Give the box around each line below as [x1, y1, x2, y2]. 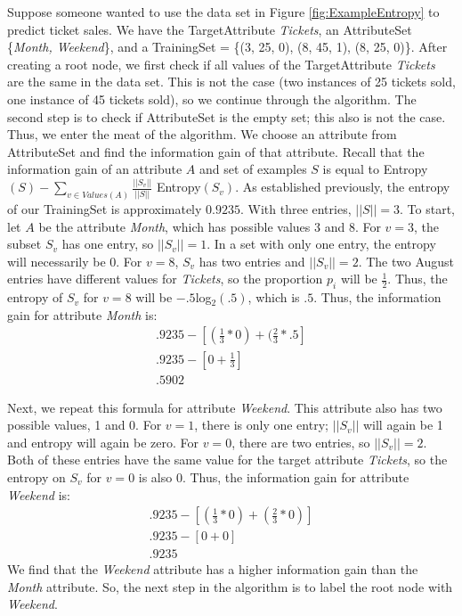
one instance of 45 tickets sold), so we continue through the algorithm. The [7, 89, 417, 108]
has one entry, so [61, 234, 154, 253]
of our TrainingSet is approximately [7, 200, 202, 218]
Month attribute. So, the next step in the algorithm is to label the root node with [7, 577, 453, 595]
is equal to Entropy [322, 160, 428, 178]
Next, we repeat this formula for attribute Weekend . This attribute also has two [7, 398, 442, 416]
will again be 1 [362, 415, 443, 434]
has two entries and [199, 251, 305, 270]
